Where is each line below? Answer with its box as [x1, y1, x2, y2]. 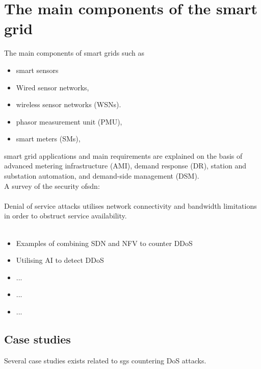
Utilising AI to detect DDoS [16, 255, 104, 265]
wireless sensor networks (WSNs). [16, 99, 121, 110]
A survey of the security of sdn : [4, 180, 100, 191]
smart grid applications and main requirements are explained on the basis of [4, 150, 243, 161]
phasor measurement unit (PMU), [16, 116, 122, 127]
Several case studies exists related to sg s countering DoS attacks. [4, 355, 206, 365]
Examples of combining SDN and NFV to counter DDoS [16, 237, 193, 248]
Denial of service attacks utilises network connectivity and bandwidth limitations [4, 200, 257, 211]
